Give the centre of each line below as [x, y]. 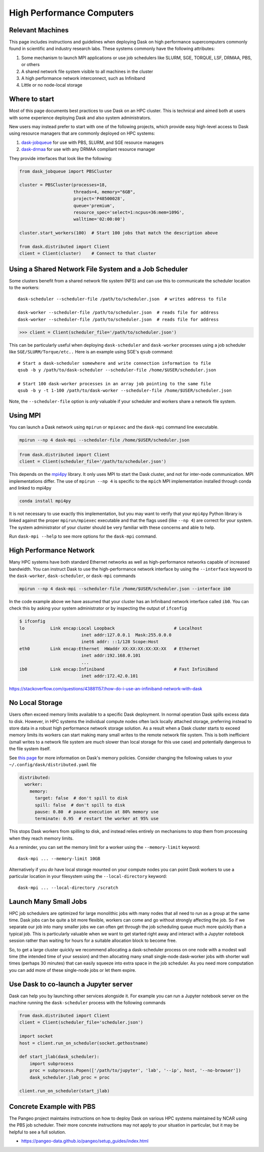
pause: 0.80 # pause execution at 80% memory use [97, 812]
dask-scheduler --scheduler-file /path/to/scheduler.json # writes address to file [122, 299]
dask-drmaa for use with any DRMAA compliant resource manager [88, 149]
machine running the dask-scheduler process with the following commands [87, 1003]
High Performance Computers [71, 13]
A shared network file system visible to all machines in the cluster [87, 71]
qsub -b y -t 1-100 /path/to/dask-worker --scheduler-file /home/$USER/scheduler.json [125, 391]
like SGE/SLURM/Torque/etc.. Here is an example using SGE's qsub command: [91, 352]
